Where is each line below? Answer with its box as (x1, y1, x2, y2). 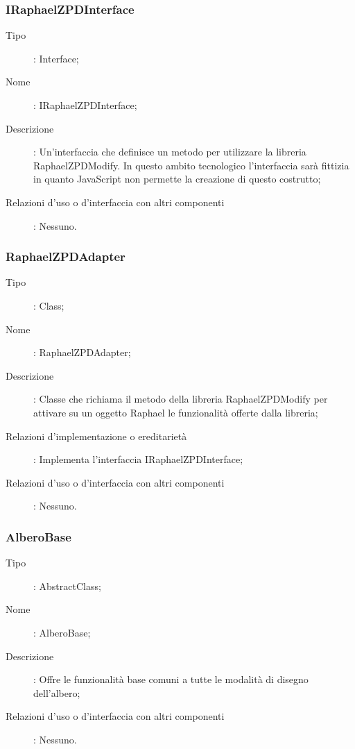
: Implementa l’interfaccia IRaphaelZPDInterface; (33, 452, 243, 466)
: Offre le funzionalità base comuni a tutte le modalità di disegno (33, 672, 309, 687)
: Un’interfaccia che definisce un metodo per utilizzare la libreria (33, 144, 306, 159)
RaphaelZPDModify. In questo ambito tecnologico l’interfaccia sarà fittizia (33, 158, 349, 172)
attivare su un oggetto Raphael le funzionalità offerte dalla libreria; (33, 405, 318, 419)
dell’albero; (33, 685, 80, 700)
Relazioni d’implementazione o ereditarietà (6, 428, 187, 443)
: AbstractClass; (33, 578, 101, 593)
